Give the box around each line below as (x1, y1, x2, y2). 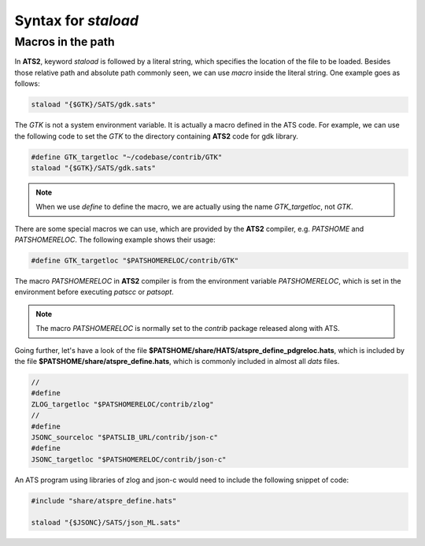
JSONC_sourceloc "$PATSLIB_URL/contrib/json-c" (31, 433, 218, 441)
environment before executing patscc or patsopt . (14, 288, 175, 297)
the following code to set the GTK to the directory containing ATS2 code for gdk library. (14, 131, 298, 141)
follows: (14, 79, 40, 88)
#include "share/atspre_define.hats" (31, 496, 177, 505)
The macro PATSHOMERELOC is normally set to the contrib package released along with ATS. (35, 324, 340, 333)
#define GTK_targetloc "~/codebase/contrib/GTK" (31, 152, 223, 162)
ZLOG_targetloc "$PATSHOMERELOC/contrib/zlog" (31, 399, 214, 409)
